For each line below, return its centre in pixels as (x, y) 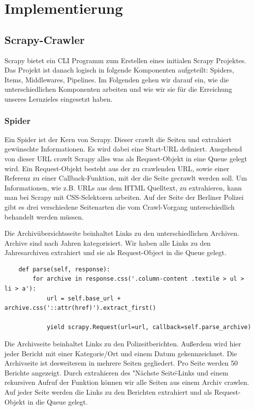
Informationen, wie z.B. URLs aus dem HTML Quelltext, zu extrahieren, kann (123, 187)
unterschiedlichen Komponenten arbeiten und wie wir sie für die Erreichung (118, 89)
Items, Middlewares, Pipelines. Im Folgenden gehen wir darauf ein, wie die (117, 79)
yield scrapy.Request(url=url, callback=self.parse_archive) (149, 327)
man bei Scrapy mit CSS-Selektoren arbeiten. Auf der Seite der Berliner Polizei (124, 197)
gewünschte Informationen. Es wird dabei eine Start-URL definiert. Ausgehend (123, 149)
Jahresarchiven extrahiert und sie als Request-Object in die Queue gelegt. (115, 252)
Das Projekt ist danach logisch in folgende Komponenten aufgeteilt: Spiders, (119, 70)
